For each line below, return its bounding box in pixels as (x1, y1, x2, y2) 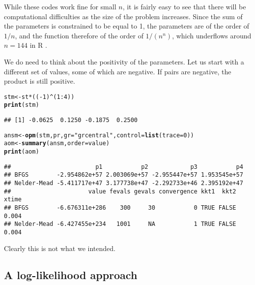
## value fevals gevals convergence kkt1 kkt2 (4, 188, 236, 195)
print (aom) (4, 148, 39, 156)
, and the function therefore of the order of (15, 30, 143, 40)
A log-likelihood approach (4, 267, 138, 282)
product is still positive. (4, 76, 75, 86)
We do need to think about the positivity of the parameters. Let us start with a (4, 56, 244, 66)
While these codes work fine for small (4, 1, 116, 11)
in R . (29, 40, 47, 50)
